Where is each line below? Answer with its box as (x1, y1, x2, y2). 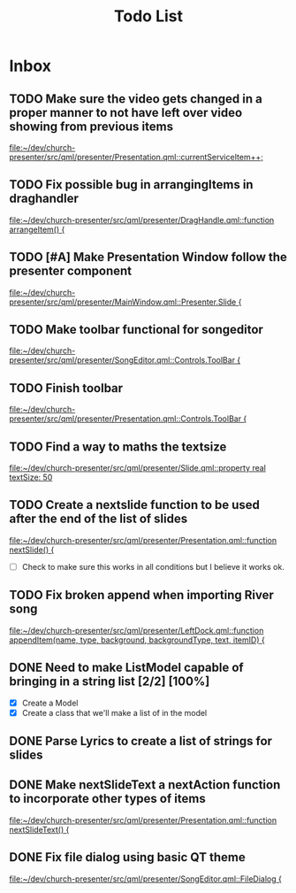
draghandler (9, 191, 80, 206)
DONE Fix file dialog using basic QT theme (9, 850, 246, 865)
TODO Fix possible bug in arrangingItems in (9, 177, 254, 192)
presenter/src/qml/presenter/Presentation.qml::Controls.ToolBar (9, 413, 241, 424)
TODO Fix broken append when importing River (9, 588, 274, 603)
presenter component (9, 264, 133, 279)
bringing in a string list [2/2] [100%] (9, 674, 210, 689)
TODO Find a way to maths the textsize (9, 439, 227, 454)
